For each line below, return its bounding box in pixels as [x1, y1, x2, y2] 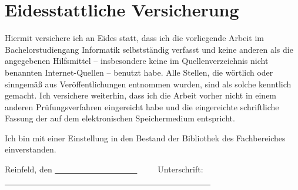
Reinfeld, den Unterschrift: [5, 163, 203, 175]
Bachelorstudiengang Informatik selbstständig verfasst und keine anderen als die [5, 43, 293, 55]
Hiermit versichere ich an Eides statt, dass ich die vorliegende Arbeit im [5, 32, 264, 44]
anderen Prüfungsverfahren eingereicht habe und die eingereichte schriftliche [5, 100, 279, 113]
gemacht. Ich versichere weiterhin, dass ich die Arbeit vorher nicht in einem [5, 89, 277, 101]
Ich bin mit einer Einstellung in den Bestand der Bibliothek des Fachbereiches [5, 131, 286, 144]
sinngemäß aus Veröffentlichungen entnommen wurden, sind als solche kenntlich [5, 77, 292, 90]
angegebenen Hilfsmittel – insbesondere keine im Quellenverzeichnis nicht [5, 55, 269, 67]
